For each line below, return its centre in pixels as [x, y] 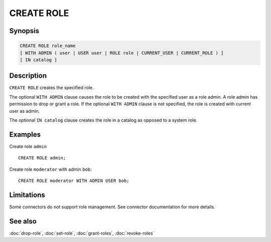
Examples [25, 135]
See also [23, 221]
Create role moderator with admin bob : [50, 169]
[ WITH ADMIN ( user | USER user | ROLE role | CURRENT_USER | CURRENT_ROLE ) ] [122, 53]
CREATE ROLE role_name [48, 46]
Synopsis [24, 31]
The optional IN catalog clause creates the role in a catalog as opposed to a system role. [103, 120]
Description [28, 76]
